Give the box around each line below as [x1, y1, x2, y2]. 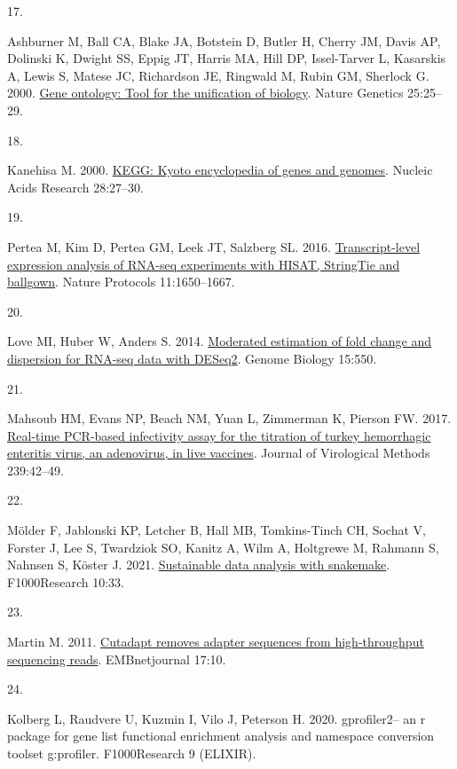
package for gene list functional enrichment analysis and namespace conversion [7, 726, 435, 745]
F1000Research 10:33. [7, 572, 124, 591]
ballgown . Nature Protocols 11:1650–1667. [7, 272, 235, 291]
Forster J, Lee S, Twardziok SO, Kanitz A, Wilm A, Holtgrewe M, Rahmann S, [7, 538, 439, 556]
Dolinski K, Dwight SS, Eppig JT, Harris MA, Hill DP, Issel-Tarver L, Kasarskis [7, 49, 446, 67]
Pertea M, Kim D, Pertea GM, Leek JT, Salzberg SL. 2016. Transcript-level [7, 237, 421, 255]
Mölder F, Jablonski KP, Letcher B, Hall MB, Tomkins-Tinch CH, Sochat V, [7, 521, 426, 539]
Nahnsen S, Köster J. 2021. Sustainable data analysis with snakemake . [7, 555, 390, 574]
